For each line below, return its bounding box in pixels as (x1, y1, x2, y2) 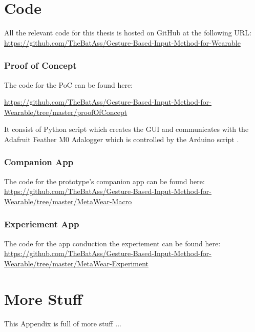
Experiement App (4, 218, 79, 230)
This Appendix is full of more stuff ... (4, 318, 121, 328)
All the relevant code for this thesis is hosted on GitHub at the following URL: (4, 27, 251, 38)
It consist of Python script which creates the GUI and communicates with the (4, 124, 249, 134)
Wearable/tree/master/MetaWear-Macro (4, 196, 132, 206)
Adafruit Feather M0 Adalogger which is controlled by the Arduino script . (4, 133, 239, 144)
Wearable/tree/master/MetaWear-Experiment (4, 258, 149, 268)
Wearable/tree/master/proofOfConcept (4, 106, 128, 117)
